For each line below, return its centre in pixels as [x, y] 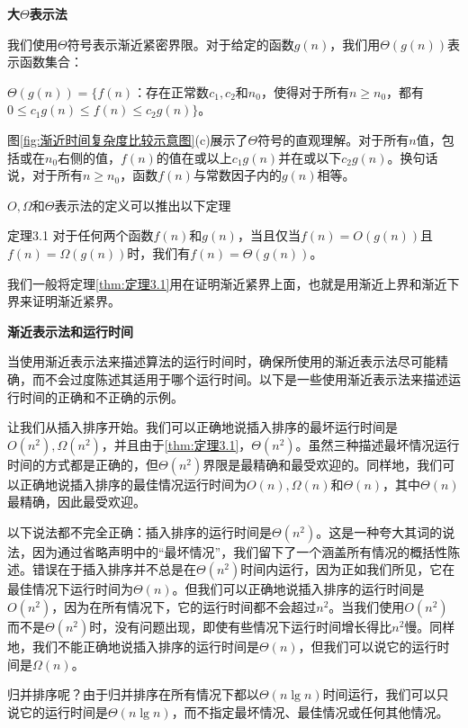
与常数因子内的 [237, 175]
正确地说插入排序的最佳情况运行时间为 [133, 484]
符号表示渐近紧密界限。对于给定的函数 [180, 44]
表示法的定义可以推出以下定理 [143, 205]
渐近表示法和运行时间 [70, 331]
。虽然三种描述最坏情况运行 [378, 444]
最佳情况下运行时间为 [70, 589]
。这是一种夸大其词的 [379, 531]
